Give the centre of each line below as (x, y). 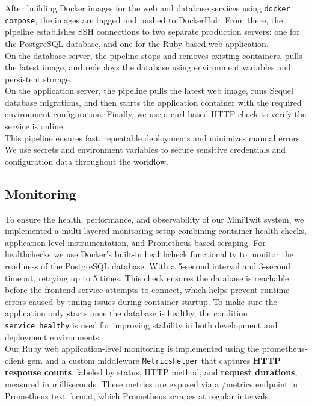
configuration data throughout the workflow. (87, 161)
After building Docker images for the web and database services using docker (148, 8)
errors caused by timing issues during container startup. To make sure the (141, 301)
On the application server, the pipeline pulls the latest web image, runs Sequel (149, 91)
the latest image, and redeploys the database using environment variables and (148, 67)
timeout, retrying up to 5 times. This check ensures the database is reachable (147, 278)
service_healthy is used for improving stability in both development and (141, 324)
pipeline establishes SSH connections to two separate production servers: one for (152, 32)
